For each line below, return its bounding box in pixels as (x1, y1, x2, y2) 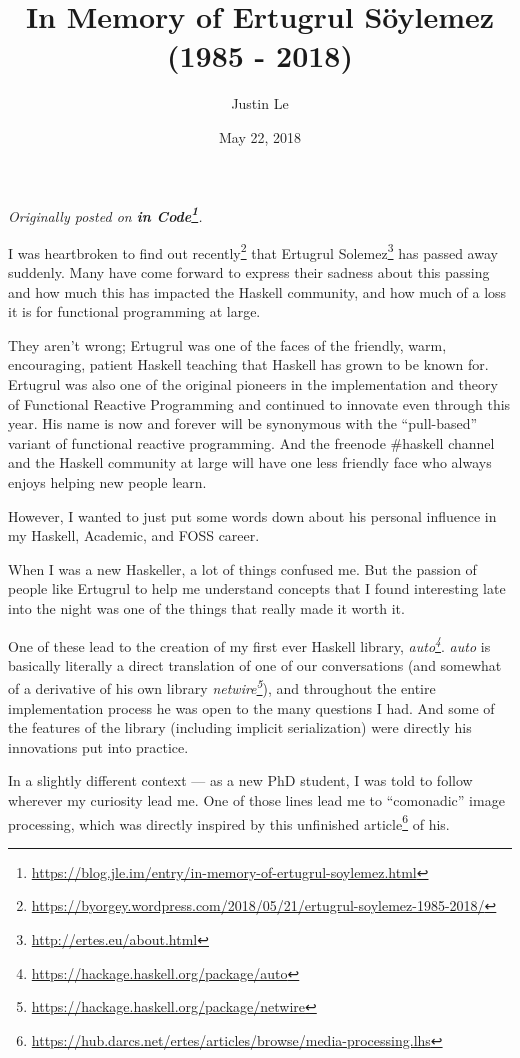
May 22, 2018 (218, 126, 302, 147)
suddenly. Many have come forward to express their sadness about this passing (8, 262, 490, 282)
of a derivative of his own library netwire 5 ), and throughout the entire (8, 675, 436, 698)
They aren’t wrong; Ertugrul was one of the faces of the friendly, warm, (8, 334, 447, 355)
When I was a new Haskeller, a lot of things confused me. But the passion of (8, 558, 477, 579)
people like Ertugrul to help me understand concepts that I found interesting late (8, 578, 506, 599)
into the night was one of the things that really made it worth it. (8, 597, 405, 618)
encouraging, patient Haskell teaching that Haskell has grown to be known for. (8, 354, 489, 375)
